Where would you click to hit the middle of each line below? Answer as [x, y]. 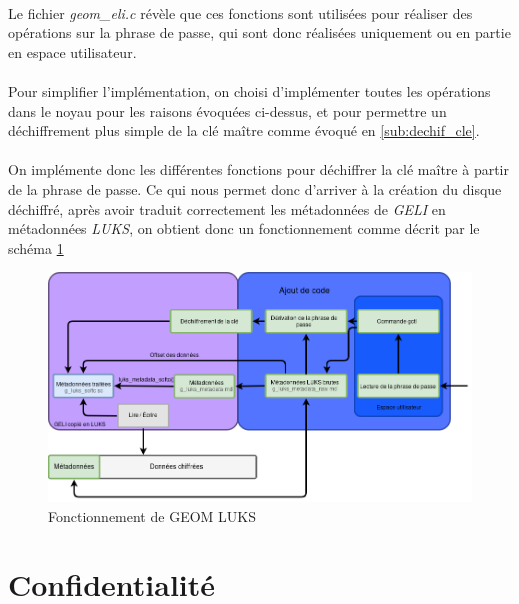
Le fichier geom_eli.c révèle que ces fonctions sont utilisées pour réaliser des [240, 12]
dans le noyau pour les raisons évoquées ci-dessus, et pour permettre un [227, 110]
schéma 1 [36, 247]
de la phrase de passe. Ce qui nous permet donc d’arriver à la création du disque [255, 188]
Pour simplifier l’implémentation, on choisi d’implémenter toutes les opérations [249, 90]
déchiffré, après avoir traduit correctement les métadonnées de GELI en [227, 208]
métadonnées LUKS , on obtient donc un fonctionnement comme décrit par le [244, 228]
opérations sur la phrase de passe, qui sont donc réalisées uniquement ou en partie [259, 32]
